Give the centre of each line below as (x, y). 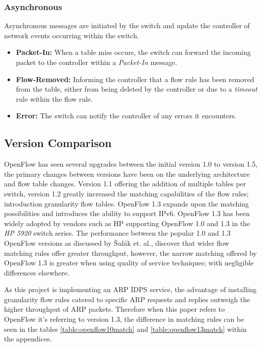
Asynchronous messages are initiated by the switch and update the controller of (127, 25)
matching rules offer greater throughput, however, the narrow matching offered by (130, 253)
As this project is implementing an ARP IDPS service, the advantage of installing (130, 289)
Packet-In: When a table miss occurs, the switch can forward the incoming (133, 52)
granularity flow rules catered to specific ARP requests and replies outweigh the (127, 299)
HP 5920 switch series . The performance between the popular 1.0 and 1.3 (117, 233)
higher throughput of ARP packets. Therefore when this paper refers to (115, 309)
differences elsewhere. (37, 272)
